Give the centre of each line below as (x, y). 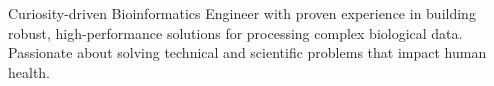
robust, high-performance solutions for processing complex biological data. (235, 32)
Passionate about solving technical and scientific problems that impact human (247, 52)
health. (29, 71)
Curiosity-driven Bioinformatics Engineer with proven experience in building (242, 13)
